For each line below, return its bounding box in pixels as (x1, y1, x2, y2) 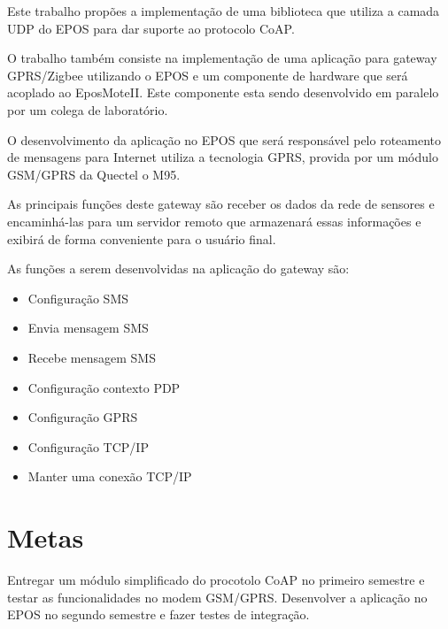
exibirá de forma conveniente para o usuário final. (7, 229, 276, 248)
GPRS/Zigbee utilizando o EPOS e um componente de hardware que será (7, 65, 408, 84)
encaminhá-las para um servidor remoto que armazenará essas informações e (7, 211, 421, 230)
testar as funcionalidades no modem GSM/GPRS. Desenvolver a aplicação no (7, 587, 428, 606)
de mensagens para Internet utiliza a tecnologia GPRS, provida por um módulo (7, 148, 438, 166)
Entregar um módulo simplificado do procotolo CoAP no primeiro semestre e (7, 571, 425, 588)
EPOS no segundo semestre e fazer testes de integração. (7, 605, 310, 624)
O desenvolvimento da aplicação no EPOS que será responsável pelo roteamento (7, 130, 442, 149)
